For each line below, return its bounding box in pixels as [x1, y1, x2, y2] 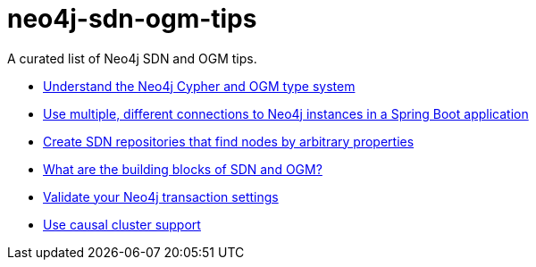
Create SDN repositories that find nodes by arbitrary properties [43, 133, 415, 149]
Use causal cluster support [43, 216, 201, 232]
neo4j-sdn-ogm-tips [7, 4, 257, 34]
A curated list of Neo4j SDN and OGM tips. [7, 50, 257, 66]
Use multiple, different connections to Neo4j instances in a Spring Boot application [43, 105, 529, 121]
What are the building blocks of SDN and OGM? [43, 161, 322, 177]
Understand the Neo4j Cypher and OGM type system [43, 78, 356, 94]
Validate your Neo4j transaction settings [43, 188, 279, 204]
